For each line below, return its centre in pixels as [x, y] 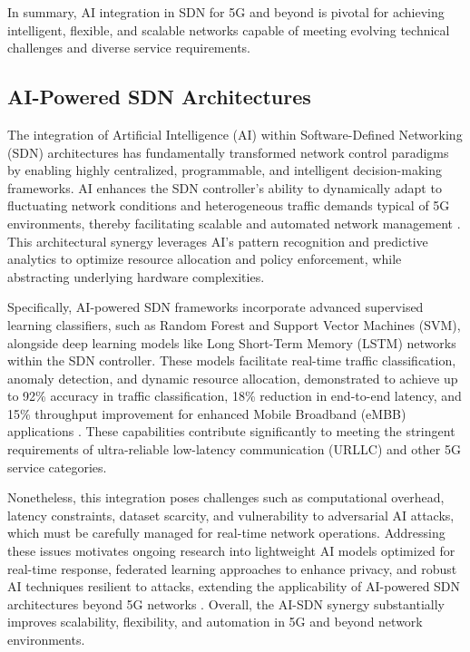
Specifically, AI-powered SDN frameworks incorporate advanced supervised [215, 307]
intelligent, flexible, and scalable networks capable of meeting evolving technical [229, 29]
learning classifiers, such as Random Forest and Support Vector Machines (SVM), [234, 324]
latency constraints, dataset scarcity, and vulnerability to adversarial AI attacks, [231, 515]
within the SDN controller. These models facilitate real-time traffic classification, [232, 360]
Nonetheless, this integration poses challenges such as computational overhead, [226, 497]
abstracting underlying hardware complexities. [136, 276]
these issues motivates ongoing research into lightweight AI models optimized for [231, 551]
